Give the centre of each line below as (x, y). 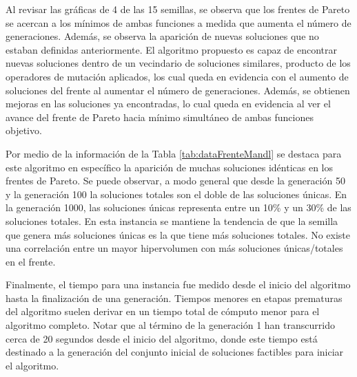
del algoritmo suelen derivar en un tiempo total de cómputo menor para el (163, 311)
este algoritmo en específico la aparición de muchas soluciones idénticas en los (169, 167)
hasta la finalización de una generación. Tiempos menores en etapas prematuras (174, 298)
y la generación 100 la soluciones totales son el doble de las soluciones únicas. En (176, 194)
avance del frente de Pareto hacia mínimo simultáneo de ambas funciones (160, 117)
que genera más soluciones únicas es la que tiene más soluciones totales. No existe (178, 234)
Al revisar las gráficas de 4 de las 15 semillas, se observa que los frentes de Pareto (178, 9)
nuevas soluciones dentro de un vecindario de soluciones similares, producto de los (178, 63)
